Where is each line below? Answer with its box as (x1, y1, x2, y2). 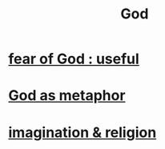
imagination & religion (8, 123, 157, 141)
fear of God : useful (8, 50, 140, 68)
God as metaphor (8, 87, 126, 105)
